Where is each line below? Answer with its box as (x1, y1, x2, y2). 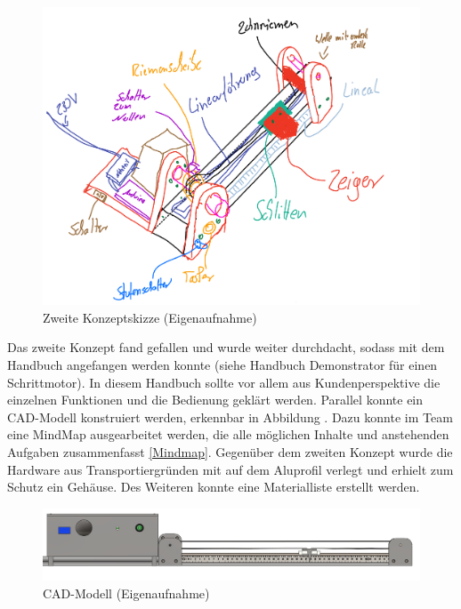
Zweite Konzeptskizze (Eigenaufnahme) (43, 308, 257, 326)
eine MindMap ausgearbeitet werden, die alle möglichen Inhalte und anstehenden (7, 425, 449, 444)
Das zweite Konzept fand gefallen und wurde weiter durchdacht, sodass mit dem (7, 338, 445, 357)
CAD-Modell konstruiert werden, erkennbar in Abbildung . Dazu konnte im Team (7, 407, 453, 426)
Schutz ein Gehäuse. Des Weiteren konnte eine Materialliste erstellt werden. (7, 477, 420, 496)
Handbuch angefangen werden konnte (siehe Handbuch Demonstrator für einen (7, 356, 438, 374)
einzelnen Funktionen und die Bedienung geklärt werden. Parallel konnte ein (7, 390, 424, 409)
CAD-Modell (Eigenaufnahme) (43, 583, 210, 602)
